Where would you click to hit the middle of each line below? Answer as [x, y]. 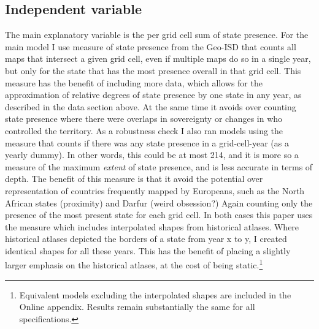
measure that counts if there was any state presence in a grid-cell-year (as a [147, 142]
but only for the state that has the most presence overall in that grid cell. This [153, 70]
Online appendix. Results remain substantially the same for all [137, 307]
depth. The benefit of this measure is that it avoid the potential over [134, 179]
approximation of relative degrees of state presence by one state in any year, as [153, 95]
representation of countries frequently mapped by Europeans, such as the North [155, 190]
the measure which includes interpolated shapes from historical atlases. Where [152, 226]
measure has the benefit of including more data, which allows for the [134, 82]
